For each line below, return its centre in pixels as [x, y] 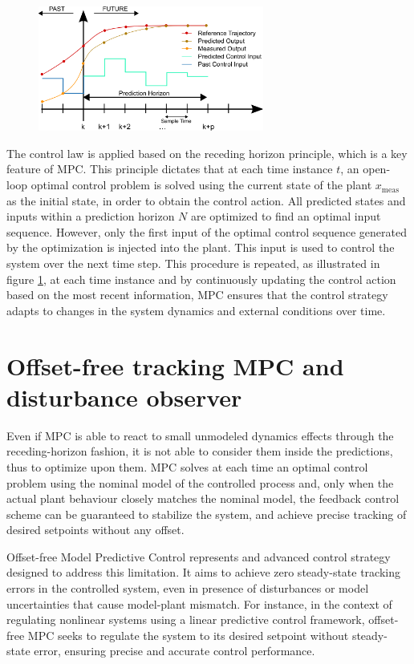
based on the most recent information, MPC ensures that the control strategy [197, 295]
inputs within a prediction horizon [91, 216]
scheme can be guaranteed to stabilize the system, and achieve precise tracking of [207, 514]
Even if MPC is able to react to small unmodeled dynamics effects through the [200, 435]
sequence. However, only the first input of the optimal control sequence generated [207, 231]
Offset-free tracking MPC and [175, 365]
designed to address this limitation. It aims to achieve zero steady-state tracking [203, 572]
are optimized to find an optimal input [286, 216]
